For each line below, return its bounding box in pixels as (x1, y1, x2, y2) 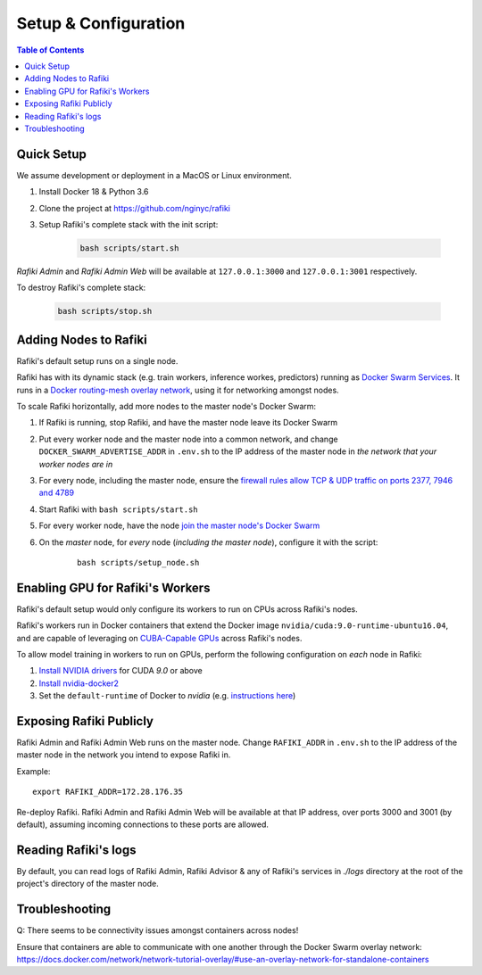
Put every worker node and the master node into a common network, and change (38, 434, 338, 444)
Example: (16, 765, 51, 776)
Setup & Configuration (16, 13, 186, 33)
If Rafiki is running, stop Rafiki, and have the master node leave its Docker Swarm (38, 417, 338, 428)
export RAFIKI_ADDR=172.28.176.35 (32, 787, 183, 797)
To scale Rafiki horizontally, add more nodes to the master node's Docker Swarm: (16, 401, 317, 411)
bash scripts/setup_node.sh (77, 558, 200, 567)
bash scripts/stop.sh (57, 306, 153, 317)
